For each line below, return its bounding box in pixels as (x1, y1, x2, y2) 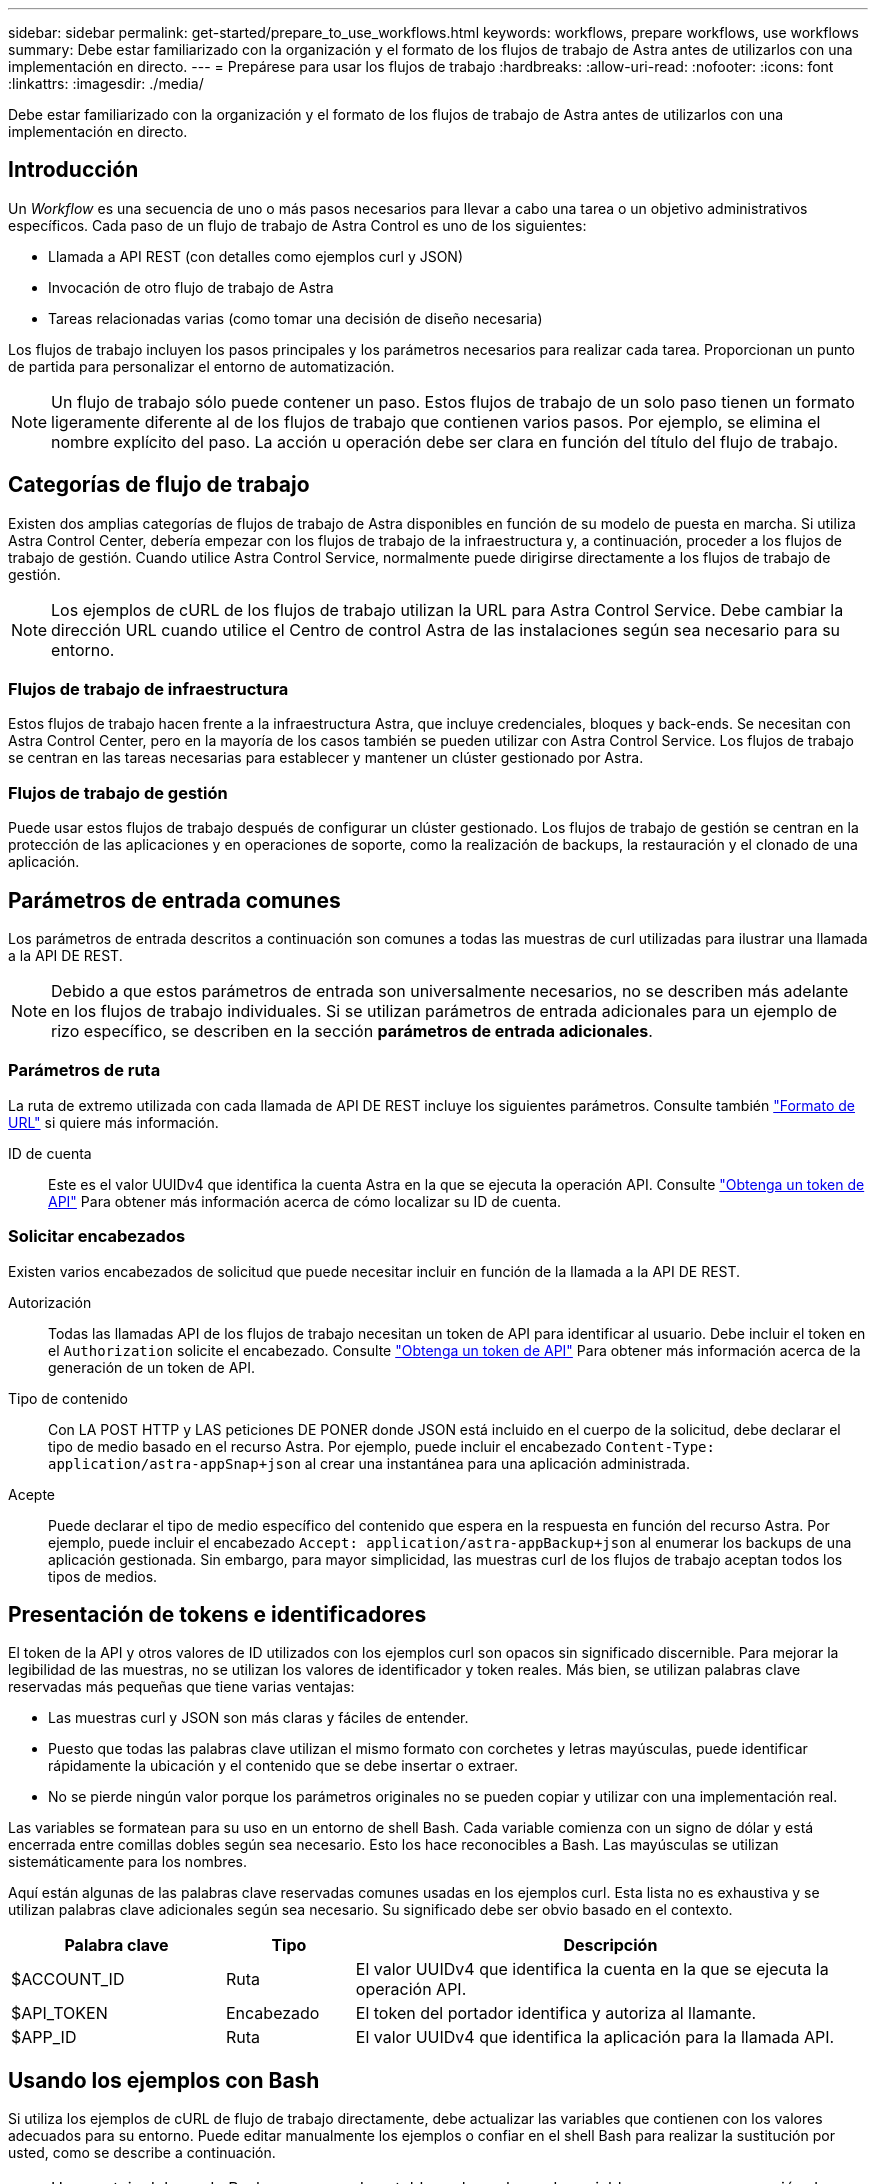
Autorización (8, 1293, 92, 1311)
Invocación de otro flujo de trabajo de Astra (48, 278, 334, 296)
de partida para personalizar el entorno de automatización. (8, 357, 395, 375)
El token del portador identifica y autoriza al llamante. (355, 2003, 757, 2024)
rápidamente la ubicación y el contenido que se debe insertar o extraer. (48, 1757, 518, 1775)
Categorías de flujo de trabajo (8, 472, 310, 498)
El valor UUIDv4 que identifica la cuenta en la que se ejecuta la (355, 1959, 829, 1980)
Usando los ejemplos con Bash (8, 2067, 320, 2093)
